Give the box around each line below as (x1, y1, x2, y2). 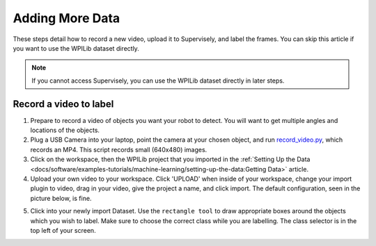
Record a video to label (13, 98, 114, 110)
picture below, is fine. (30, 194, 92, 202)
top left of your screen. (30, 226, 97, 234)
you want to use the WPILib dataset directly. (13, 44, 139, 52)
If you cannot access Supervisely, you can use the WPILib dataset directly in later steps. (31, 76, 285, 85)
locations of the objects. (30, 126, 100, 135)
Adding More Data (13, 10, 120, 26)
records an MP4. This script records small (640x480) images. (30, 145, 207, 154)
